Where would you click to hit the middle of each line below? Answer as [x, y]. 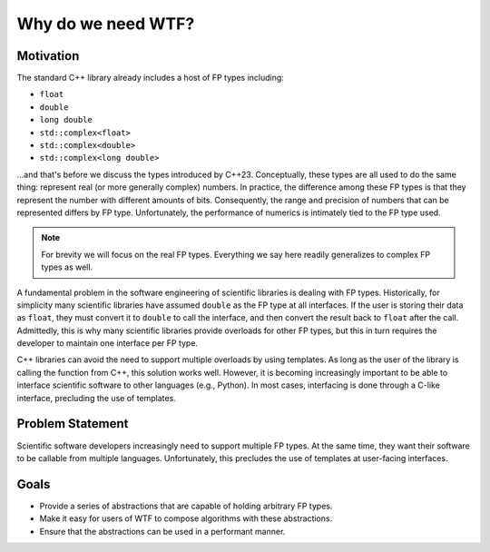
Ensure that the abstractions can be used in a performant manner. [162, 531]
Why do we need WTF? [106, 24]
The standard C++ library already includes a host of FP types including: [151, 78]
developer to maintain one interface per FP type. [108, 343]
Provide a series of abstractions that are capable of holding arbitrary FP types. [186, 506]
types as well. [67, 267]
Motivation [48, 56]
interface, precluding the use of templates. [96, 398]
